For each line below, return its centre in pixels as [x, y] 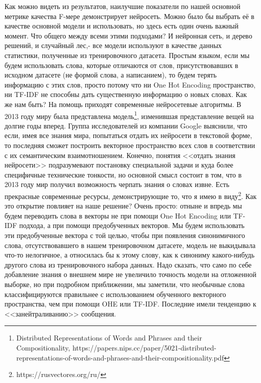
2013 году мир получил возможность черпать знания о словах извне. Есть [117, 184]
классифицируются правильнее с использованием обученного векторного [115, 294]
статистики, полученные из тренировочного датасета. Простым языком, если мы [127, 55]
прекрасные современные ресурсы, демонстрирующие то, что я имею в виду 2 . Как [130, 195]
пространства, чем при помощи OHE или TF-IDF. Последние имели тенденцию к [130, 304]
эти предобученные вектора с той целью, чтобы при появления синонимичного [125, 235]
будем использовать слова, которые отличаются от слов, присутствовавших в [121, 65]
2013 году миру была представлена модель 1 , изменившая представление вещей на [129, 115]
